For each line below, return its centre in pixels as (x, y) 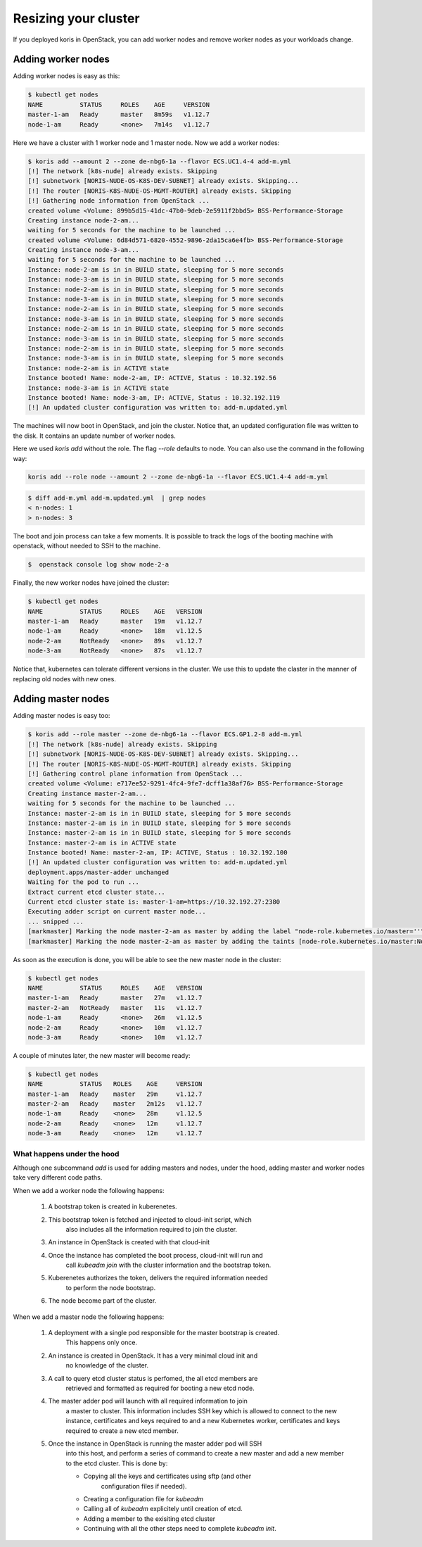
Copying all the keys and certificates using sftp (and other (167, 1476)
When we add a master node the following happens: (89, 1317)
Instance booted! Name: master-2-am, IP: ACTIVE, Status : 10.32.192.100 (158, 853)
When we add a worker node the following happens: (89, 1190)
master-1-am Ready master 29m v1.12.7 (115, 1094)
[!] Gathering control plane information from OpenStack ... (135, 773)
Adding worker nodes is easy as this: (66, 76)
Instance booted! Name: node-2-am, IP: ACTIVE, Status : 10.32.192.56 (152, 378)
